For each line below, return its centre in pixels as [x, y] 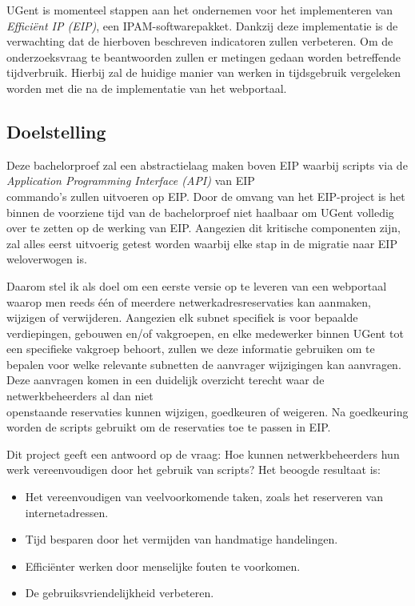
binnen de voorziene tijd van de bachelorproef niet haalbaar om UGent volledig [200, 212]
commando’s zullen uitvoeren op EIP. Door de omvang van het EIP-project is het [206, 196]
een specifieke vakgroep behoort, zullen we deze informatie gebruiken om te [191, 349]
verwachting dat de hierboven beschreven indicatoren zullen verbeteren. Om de [200, 41]
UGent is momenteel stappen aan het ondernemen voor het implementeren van [200, 10]
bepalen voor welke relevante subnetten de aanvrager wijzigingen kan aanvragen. [204, 364]
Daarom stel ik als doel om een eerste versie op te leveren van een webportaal [197, 285]
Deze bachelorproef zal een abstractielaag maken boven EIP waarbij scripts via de [207, 165]
